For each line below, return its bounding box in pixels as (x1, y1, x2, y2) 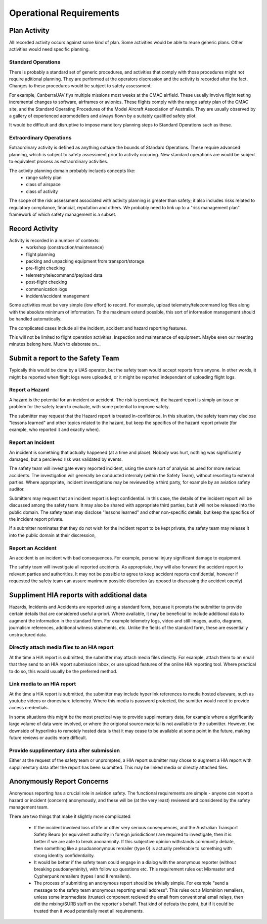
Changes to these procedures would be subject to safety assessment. (9, 83, 152, 89)
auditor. (9, 486, 25, 492)
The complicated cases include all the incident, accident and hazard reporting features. (9, 325, 187, 331)
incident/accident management (26, 293, 89, 299)
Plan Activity (9, 26, 49, 35)
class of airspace (26, 182, 61, 187)
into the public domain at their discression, (9, 532, 96, 538)
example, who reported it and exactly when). (9, 427, 100, 432)
